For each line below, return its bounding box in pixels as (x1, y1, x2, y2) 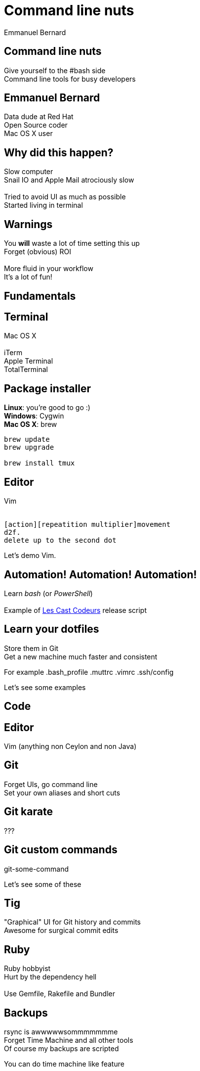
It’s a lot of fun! (4, 273, 52, 281)
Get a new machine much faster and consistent (4, 652, 158, 661)
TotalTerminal (4, 365, 48, 374)
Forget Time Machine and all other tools (4, 1036, 133, 1045)
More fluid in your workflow (4, 264, 93, 273)
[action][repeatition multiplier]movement (4, 520, 171, 529)
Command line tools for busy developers (4, 74, 136, 83)
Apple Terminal (4, 357, 53, 366)
